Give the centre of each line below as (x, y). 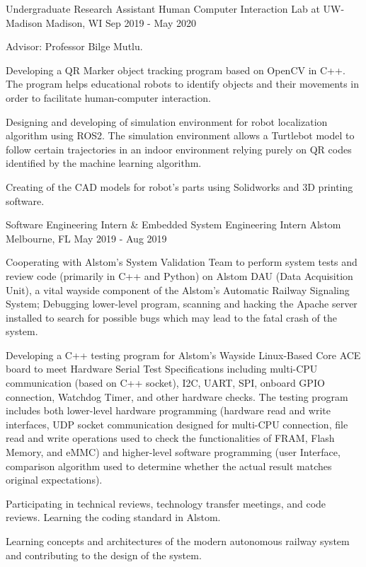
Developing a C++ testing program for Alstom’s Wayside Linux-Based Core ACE (183, 355)
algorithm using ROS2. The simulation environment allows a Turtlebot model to (180, 135)
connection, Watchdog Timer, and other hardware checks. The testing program (177, 396)
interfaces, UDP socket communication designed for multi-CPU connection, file (177, 424)
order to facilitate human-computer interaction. (108, 97)
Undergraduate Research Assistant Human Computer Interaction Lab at (163, 8)
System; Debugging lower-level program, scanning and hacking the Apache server (182, 304)
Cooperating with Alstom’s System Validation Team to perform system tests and (182, 262)
